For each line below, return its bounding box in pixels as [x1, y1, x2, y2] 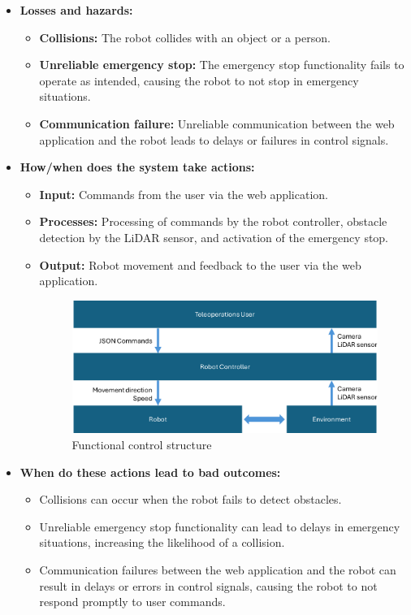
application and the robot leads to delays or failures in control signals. [39, 131, 389, 148]
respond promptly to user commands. [39, 593, 226, 610]
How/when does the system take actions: [19, 158, 255, 175]
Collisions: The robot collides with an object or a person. [39, 28, 331, 45]
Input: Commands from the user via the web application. [39, 185, 328, 202]
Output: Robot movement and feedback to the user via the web [39, 256, 361, 273]
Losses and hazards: [19, 2, 133, 18]
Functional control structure [71, 436, 212, 453]
